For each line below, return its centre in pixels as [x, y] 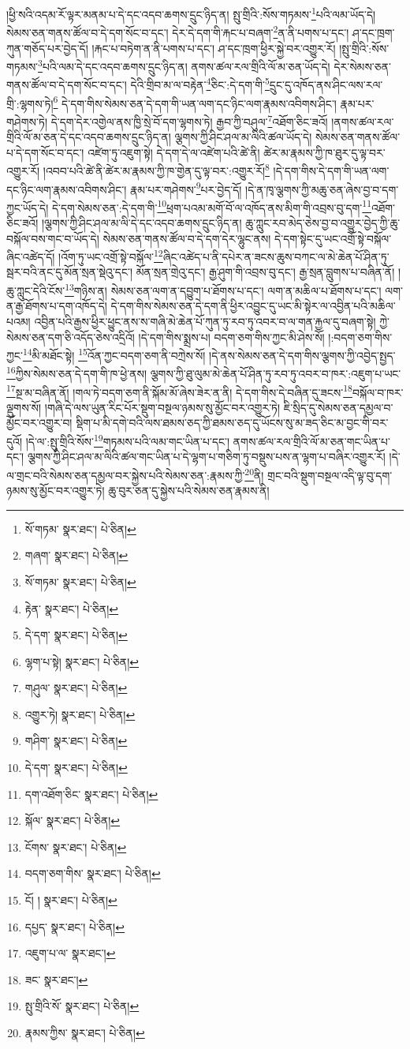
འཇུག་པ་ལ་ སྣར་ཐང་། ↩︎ [70, 953]
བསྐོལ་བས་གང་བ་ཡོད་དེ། [53, 238]
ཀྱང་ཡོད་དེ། [28, 207]
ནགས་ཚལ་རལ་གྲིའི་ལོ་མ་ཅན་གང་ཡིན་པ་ [311, 441]
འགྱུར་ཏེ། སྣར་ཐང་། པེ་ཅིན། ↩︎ [80, 714]
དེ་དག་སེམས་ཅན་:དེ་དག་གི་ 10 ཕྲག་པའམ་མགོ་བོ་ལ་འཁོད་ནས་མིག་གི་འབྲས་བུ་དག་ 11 [211, 206]
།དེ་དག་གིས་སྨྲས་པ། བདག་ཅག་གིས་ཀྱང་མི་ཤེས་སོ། [231, 337]
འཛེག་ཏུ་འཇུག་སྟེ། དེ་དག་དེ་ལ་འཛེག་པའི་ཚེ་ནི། [174, 152]
